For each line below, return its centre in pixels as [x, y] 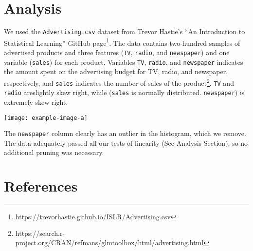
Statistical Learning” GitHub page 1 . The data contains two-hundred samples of [122, 42]
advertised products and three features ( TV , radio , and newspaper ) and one [117, 52]
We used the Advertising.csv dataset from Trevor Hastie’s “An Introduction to [125, 31]
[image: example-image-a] [46, 118]
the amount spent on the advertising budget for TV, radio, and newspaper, [116, 71]
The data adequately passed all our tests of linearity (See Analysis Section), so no [126, 143]
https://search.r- [40, 233]
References [41, 186]
